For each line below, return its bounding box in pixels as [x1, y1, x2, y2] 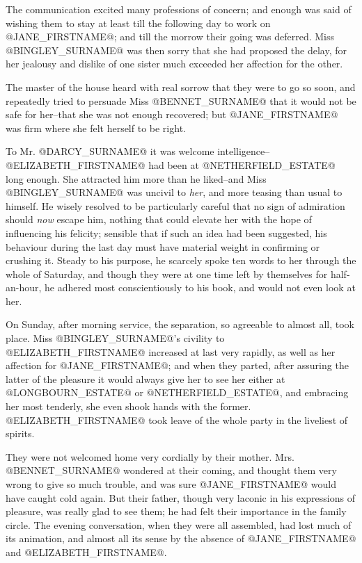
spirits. [6, 426, 35, 441]
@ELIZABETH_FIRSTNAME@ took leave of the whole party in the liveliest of [6, 412, 348, 427]
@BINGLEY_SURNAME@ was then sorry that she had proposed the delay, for [6, 42, 347, 57]
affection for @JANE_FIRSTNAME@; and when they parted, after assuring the [6, 358, 349, 373]
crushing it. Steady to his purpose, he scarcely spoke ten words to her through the [6, 253, 356, 268]
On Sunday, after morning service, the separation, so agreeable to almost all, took [6, 317, 355, 332]
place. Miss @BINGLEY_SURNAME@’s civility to [6, 331, 225, 345]
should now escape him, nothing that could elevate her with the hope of [6, 212, 312, 227]
